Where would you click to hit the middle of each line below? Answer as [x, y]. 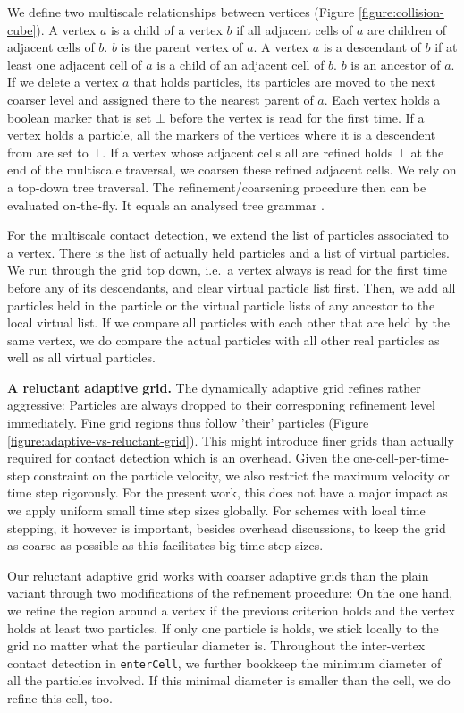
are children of [406, 29]
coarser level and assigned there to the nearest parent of [160, 99]
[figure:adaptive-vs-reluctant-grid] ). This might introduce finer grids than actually [231, 440]
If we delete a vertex [63, 82]
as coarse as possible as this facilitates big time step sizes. [165, 545]
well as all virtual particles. [81, 357]
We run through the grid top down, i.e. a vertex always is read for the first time [228, 270]
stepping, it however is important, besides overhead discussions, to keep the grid [227, 527]
